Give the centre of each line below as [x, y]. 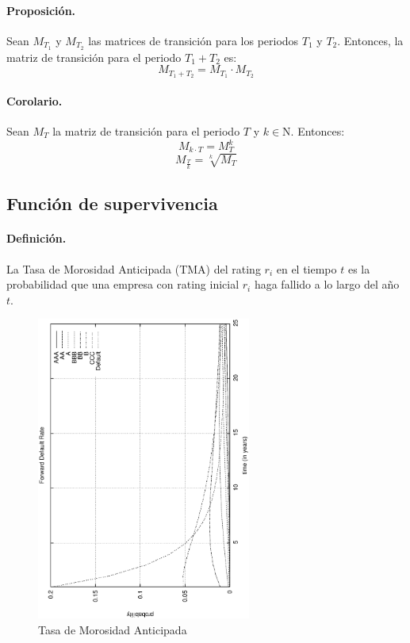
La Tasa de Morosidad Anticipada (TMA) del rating [134, 268]
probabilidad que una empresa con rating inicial [123, 284]
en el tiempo [307, 268]
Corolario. [34, 100]
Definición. [36, 238]
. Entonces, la [370, 40]
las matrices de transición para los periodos [194, 40]
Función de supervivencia [112, 203]
